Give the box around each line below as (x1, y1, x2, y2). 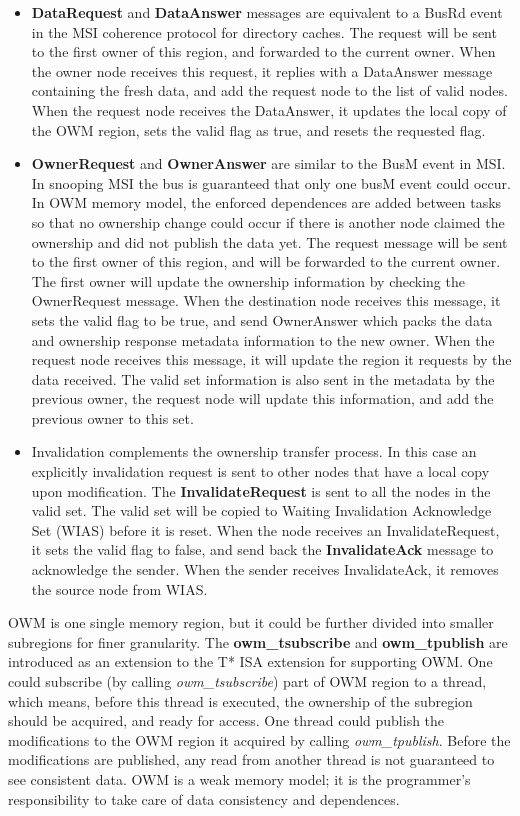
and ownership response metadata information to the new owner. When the (31, 329, 495, 350)
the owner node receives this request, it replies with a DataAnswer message (31, 60, 493, 81)
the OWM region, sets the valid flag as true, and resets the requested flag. (31, 119, 486, 140)
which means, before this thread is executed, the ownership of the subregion (8, 690, 473, 711)
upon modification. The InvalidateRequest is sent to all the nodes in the (31, 480, 491, 501)
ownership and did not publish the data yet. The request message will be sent (31, 231, 508, 252)
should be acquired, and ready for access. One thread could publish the (8, 710, 445, 731)
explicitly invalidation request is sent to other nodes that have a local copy (31, 461, 490, 482)
